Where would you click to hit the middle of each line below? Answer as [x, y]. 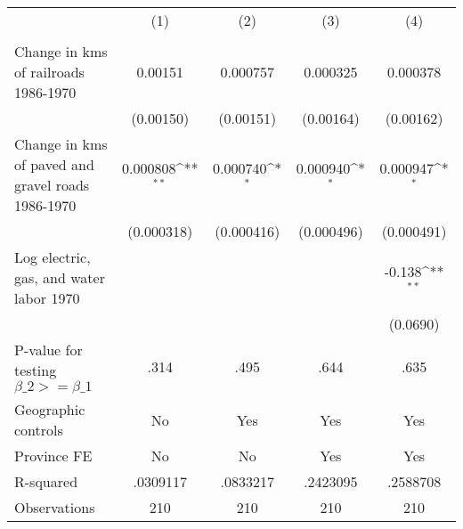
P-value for [49, 350]
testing [36, 370]
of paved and [54, 164]
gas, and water [60, 277]
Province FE [53, 456]
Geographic [50, 409]
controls [39, 430]
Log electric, [53, 257]
